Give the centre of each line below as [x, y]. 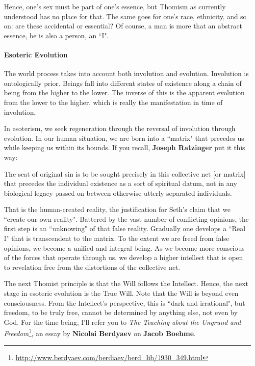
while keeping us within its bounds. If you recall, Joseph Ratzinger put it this [125, 147]
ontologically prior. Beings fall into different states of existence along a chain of [123, 83]
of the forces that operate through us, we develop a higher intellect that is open [124, 257]
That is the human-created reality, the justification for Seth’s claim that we [117, 209]
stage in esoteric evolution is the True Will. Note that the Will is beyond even [121, 293]
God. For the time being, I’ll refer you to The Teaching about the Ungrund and [123, 322]
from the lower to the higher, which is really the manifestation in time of [113, 102]
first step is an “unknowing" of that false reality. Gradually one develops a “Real [125, 228]
